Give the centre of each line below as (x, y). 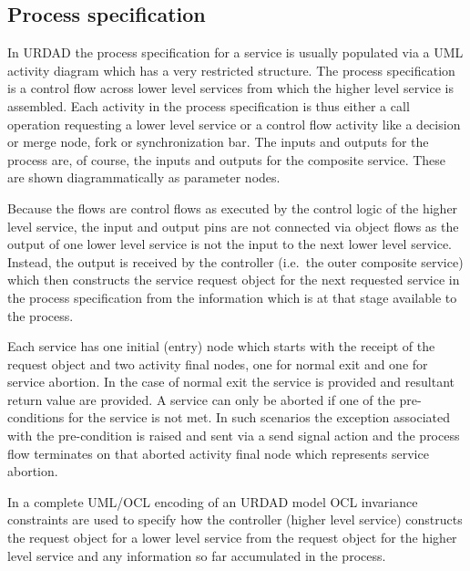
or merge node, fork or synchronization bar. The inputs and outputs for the (218, 142)
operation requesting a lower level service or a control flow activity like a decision (234, 124)
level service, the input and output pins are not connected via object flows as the (233, 226)
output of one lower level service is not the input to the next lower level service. (230, 244)
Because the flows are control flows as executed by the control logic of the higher (233, 208)
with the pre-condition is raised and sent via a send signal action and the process (234, 436)
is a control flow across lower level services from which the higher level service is (230, 88)
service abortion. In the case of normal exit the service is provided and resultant (231, 382)
